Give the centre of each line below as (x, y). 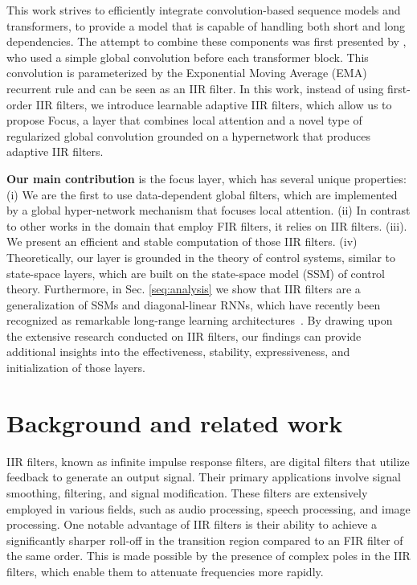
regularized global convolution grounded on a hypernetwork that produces (189, 135)
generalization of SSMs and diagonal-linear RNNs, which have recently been (194, 304)
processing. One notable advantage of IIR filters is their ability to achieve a (192, 524)
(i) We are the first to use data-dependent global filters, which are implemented (202, 194)
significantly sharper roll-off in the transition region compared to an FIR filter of (205, 540)
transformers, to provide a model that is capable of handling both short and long (206, 25)
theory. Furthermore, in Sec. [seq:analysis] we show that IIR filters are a (184, 289)
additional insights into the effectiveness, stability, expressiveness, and (178, 352)
